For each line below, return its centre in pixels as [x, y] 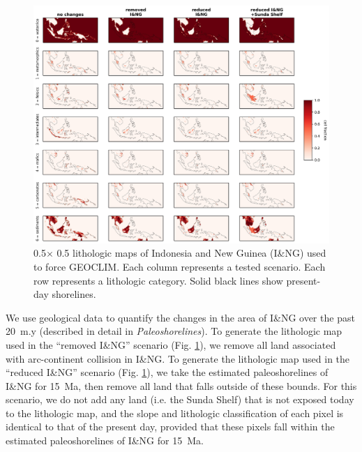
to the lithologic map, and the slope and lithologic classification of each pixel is [175, 413]
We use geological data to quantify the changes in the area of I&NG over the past [180, 317]
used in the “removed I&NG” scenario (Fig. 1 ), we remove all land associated [171, 344]
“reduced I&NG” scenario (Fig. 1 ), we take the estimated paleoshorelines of [167, 372]
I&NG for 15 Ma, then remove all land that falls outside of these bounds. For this [181, 385]
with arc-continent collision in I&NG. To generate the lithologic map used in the [178, 358]
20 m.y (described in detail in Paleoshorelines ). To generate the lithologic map [174, 331]
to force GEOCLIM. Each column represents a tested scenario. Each [180, 266]
